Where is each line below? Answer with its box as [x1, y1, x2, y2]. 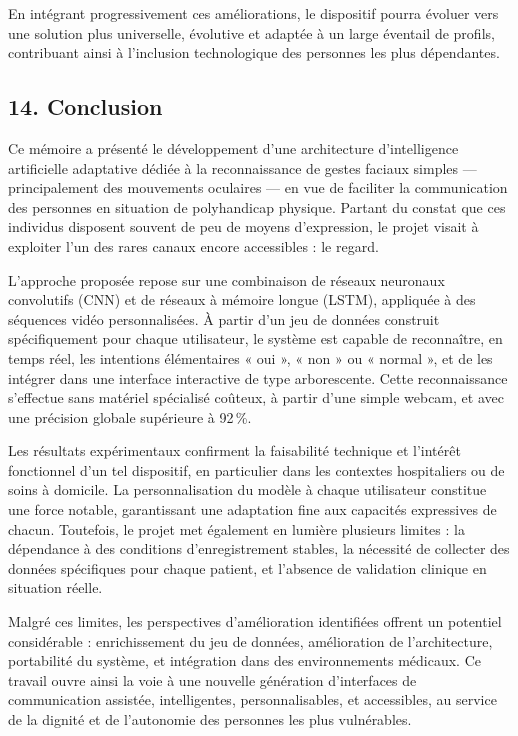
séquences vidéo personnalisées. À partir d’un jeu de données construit [8, 308, 440, 329]
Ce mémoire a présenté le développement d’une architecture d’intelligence [8, 137, 459, 158]
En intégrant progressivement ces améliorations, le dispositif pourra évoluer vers [8, 3, 499, 23]
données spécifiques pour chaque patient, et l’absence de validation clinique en [8, 557, 487, 578]
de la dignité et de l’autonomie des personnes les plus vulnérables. [8, 709, 412, 730]
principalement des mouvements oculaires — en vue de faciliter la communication [8, 177, 508, 198]
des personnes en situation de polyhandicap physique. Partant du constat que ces [8, 196, 506, 217]
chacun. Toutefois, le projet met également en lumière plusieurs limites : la [8, 518, 465, 539]
